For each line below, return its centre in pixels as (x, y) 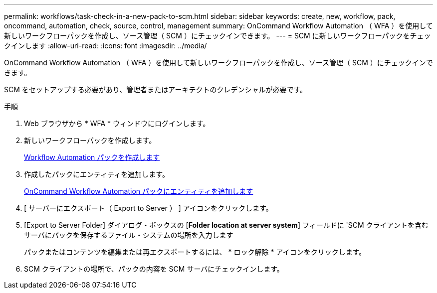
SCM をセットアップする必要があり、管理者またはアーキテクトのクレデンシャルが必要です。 (155, 89)
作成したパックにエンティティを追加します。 (97, 174)
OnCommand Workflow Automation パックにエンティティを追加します (139, 191)
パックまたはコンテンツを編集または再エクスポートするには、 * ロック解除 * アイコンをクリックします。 (195, 252)
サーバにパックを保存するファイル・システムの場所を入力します (129, 235)
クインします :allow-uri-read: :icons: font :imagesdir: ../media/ (106, 46)
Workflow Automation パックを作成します (92, 157)
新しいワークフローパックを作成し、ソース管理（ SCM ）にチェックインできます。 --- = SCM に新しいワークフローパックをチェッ (218, 36)
